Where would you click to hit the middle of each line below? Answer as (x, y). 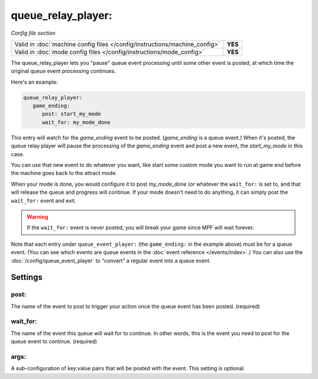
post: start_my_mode (72, 114)
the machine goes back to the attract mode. (64, 173)
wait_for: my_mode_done (76, 122)
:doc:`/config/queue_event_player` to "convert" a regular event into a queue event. (111, 261)
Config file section (33, 33)
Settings (27, 277)
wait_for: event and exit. (44, 200)
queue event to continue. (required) (54, 341)
